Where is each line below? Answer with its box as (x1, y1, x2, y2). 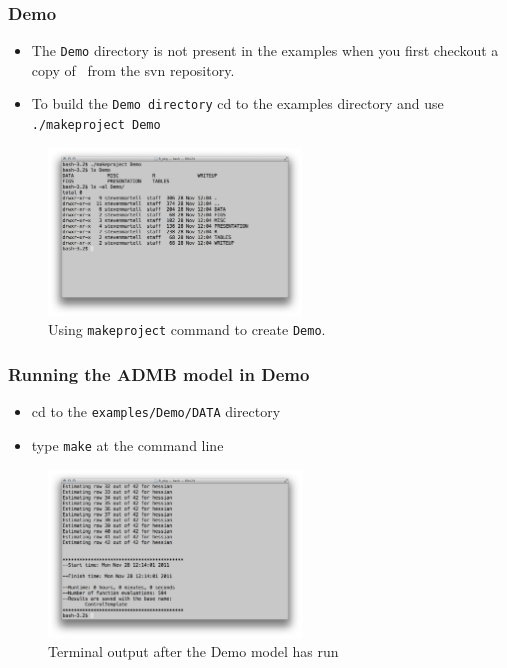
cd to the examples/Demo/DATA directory (31, 401, 281, 422)
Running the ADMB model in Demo (8, 361, 310, 386)
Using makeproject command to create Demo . (48, 319, 326, 340)
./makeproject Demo (31, 118, 161, 133)
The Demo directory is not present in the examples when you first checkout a (31, 40, 499, 61)
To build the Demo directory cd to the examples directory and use (31, 93, 444, 114)
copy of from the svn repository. (31, 59, 235, 80)
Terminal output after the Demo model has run (48, 641, 339, 662)
